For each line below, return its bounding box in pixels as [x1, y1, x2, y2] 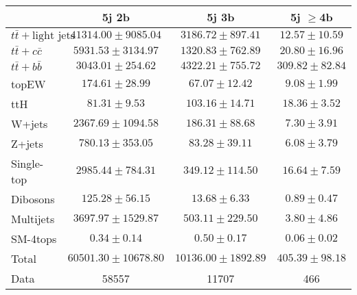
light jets [32, 29, 75, 41]
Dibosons [11, 190, 55, 207]
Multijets [11, 210, 55, 227]
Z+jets [11, 135, 43, 151]
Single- [11, 155, 44, 171]
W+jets [11, 115, 48, 131]
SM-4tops [11, 230, 57, 246]
